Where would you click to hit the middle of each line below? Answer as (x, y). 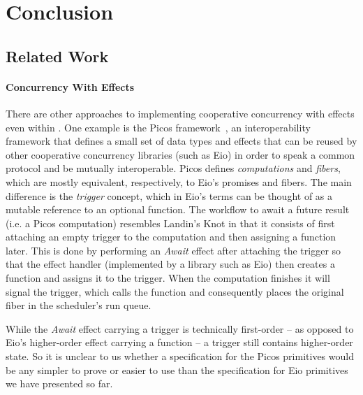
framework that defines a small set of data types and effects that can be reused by (181, 141)
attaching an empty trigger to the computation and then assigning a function (171, 237)
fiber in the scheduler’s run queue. (79, 305)
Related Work (57, 56)
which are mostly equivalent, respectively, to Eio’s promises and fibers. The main (179, 181)
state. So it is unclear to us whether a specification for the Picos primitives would (180, 356)
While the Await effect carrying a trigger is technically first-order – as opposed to (180, 328)
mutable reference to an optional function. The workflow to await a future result (178, 209)
